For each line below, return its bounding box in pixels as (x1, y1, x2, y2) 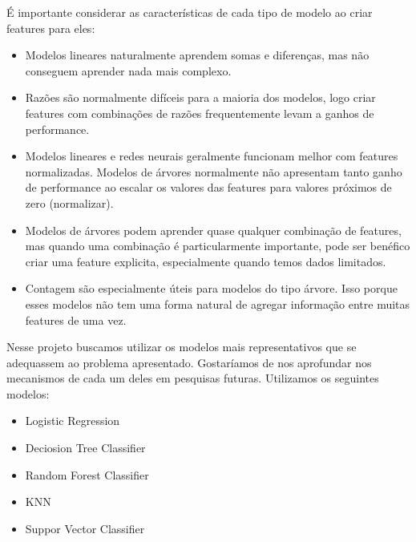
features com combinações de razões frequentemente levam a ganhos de (25, 104, 374, 121)
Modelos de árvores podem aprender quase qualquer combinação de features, (25, 221, 402, 238)
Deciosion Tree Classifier (25, 439, 146, 456)
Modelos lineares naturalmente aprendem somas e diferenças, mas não (25, 47, 370, 63)
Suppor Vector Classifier (25, 520, 145, 536)
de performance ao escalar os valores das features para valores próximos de (25, 179, 392, 196)
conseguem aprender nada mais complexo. (25, 62, 232, 79)
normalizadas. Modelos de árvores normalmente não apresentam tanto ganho (25, 163, 402, 180)
